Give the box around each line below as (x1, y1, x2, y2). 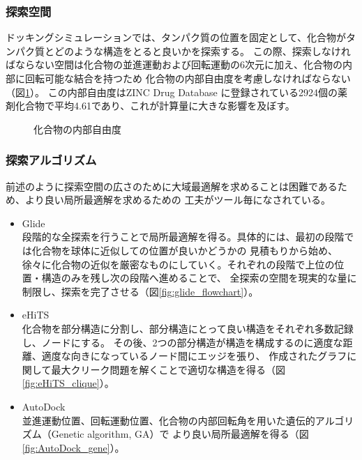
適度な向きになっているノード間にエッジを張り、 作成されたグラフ (41, 348, 347, 363)
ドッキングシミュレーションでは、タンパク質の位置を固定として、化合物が (6, 30, 346, 45)
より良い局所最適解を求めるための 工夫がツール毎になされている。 (24, 192, 331, 207)
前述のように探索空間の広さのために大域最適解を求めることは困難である (6, 178, 338, 193)
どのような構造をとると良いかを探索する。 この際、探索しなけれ (54, 43, 351, 58)
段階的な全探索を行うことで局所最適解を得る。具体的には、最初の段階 (22, 229, 345, 244)
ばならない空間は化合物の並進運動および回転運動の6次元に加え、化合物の (6, 57, 342, 72)
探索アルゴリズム (6, 151, 97, 169)
